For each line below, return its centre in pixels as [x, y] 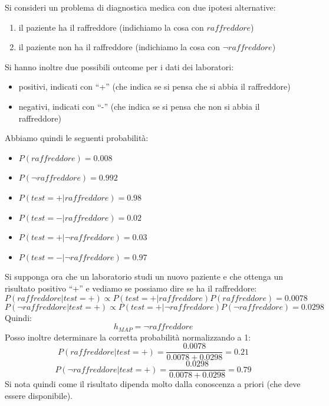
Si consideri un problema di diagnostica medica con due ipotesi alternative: [140, 7]
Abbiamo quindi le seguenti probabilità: [77, 138]
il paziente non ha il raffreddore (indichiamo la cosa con [119, 47]
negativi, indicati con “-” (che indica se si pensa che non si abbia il [139, 106]
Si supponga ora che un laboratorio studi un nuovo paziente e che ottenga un [144, 276]
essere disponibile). [39, 395]
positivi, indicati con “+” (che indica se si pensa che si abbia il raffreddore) [154, 86]
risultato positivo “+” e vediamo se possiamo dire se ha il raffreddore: [131, 288]
